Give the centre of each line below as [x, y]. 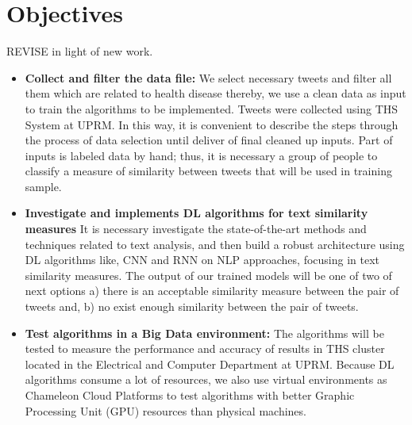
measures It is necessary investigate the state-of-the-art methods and [196, 229]
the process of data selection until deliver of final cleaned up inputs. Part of [209, 140]
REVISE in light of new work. [80, 51]
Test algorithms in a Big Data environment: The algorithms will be [204, 333]
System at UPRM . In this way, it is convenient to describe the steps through [212, 124]
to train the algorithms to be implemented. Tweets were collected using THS [212, 108]
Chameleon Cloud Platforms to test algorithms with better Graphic [190, 395]
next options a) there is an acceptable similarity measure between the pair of [212, 291]
